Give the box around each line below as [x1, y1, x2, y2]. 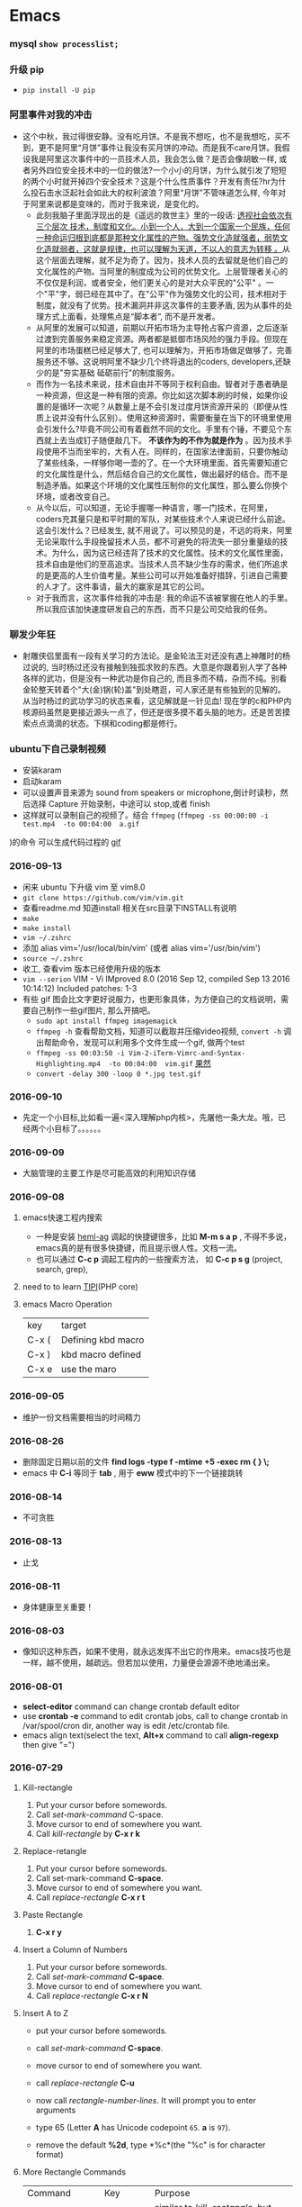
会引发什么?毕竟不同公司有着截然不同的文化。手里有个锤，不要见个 [35, 423, 285, 434]
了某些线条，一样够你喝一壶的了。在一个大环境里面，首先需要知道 [35, 457, 280, 468]
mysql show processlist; [9, 38, 120, 50]
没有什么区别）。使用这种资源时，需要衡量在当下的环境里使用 [67, 412, 292, 423]
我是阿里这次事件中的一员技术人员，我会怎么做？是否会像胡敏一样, [30, 153, 277, 164]
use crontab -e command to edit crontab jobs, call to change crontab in [22, 1710, 289, 1721]
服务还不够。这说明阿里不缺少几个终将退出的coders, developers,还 [35, 356, 283, 366]
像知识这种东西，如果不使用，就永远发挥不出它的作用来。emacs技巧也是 [22, 1646, 292, 1657]
